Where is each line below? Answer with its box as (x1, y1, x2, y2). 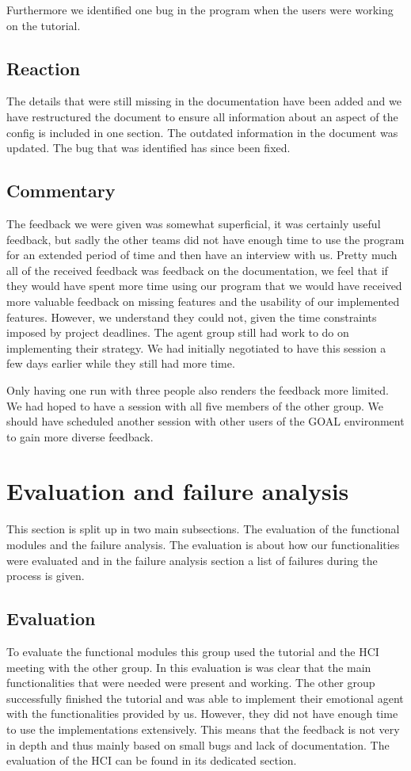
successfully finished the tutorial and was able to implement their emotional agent (6, 689, 404, 706)
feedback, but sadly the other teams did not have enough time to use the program (6, 231, 405, 247)
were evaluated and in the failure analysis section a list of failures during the (6, 552, 378, 568)
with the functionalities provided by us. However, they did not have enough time (6, 705, 398, 722)
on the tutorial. (6, 17, 81, 33)
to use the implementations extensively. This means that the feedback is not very (6, 720, 400, 737)
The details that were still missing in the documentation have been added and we (6, 93, 401, 109)
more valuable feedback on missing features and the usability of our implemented (6, 292, 400, 309)
